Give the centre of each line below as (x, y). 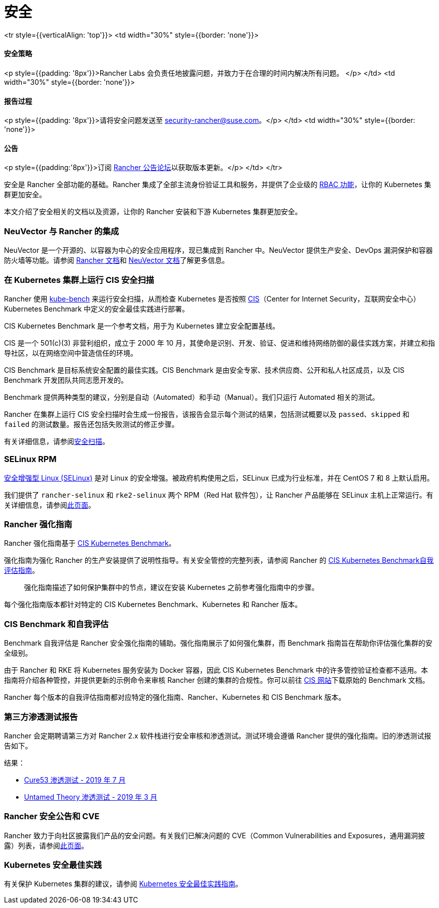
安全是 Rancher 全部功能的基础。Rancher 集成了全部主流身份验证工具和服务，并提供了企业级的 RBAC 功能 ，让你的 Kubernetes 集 (218, 185)
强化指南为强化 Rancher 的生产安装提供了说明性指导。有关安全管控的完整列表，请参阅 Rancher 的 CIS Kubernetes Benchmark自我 (219, 560)
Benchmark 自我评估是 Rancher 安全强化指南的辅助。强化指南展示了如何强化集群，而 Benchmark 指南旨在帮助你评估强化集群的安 (218, 643)
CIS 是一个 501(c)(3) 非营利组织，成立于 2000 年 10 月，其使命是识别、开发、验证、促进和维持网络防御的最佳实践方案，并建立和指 (220, 343)
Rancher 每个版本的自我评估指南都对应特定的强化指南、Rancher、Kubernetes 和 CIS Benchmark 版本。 (175, 697)
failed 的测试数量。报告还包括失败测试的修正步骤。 (91, 424)
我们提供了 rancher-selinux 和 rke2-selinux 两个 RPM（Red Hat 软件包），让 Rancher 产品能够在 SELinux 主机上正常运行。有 (219, 495)
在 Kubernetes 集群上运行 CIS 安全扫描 (79, 280)
